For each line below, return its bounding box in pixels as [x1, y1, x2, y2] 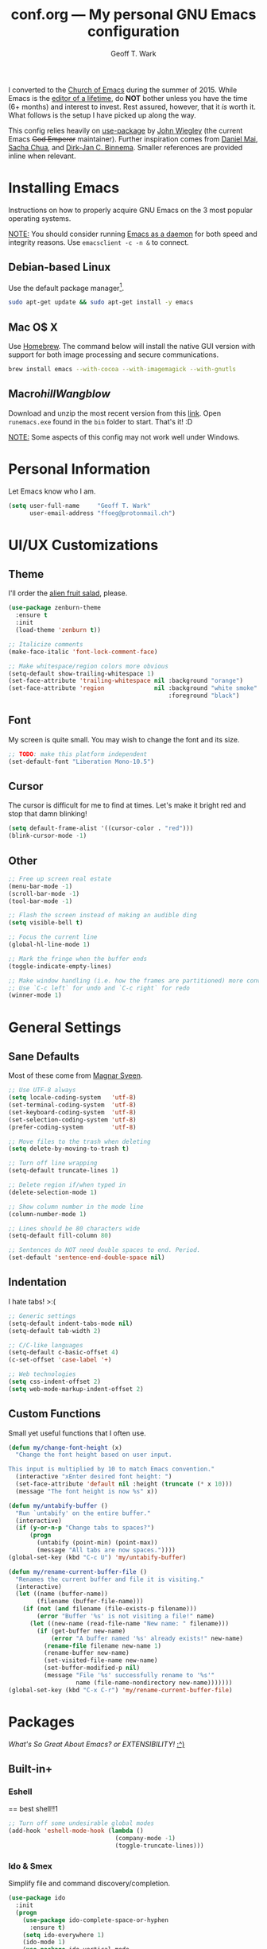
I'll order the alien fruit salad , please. [8, 588, 128, 598]
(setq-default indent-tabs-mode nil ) [8, 1319, 133, 1327]
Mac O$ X [8, 320, 58, 334]
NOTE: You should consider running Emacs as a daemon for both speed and [8, 229, 258, 238]
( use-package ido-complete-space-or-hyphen [22, 1916, 169, 1924]
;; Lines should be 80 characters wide [8, 1224, 141, 1233]
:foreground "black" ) [168, 692, 240, 700]
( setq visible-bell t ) [8, 919, 83, 927]
